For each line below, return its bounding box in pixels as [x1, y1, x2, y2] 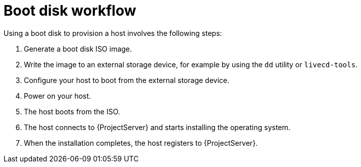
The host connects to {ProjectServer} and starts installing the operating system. [24, 122, 291, 132]
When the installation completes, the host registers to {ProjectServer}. [24, 138, 258, 147]
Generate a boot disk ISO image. [24, 44, 132, 53]
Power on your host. [24, 91, 91, 100]
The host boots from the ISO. [24, 107, 120, 116]
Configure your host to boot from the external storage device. [24, 75, 230, 85]
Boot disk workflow [4, 2, 136, 19]
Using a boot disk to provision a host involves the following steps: [4, 28, 222, 37]
